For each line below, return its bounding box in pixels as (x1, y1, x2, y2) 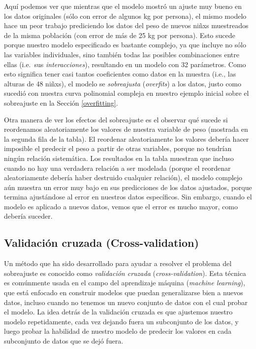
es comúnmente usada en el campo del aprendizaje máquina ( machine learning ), (4, 277, 245, 288)
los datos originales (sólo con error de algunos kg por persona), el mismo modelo (4, 10, 247, 21)
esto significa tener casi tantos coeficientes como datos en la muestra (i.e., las (4, 69, 236, 79)
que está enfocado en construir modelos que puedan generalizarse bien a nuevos (4, 287, 243, 298)
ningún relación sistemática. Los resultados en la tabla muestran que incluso (4, 153, 234, 163)
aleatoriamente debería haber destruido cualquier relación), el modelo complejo (4, 172, 243, 183)
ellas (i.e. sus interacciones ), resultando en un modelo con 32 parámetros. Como (4, 59, 246, 69)
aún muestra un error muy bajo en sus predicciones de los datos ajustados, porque (4, 182, 252, 192)
